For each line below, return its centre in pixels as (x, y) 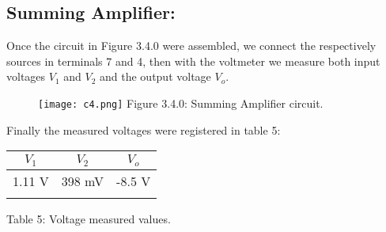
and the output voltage (155, 76)
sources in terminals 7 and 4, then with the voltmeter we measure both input (193, 61)
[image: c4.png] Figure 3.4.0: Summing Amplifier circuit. (181, 103)
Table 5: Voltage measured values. (89, 219)
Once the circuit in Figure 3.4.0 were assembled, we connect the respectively (191, 46)
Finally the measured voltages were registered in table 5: (144, 129)
